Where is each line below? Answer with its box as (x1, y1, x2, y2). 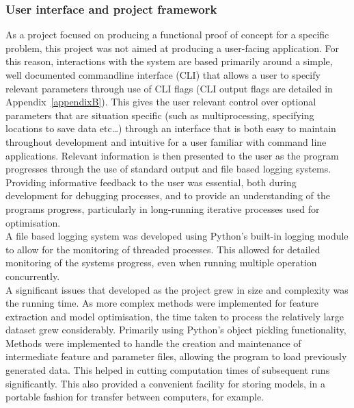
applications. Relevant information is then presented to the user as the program (5, 148, 339, 162)
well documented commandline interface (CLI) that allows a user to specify (5, 68, 321, 81)
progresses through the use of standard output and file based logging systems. (5, 162, 331, 176)
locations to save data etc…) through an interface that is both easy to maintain (5, 121, 336, 136)
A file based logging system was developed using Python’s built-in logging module (5, 229, 349, 243)
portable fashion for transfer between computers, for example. (5, 390, 264, 404)
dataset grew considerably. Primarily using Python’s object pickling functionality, (5, 322, 346, 337)
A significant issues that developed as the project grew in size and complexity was (5, 282, 349, 296)
